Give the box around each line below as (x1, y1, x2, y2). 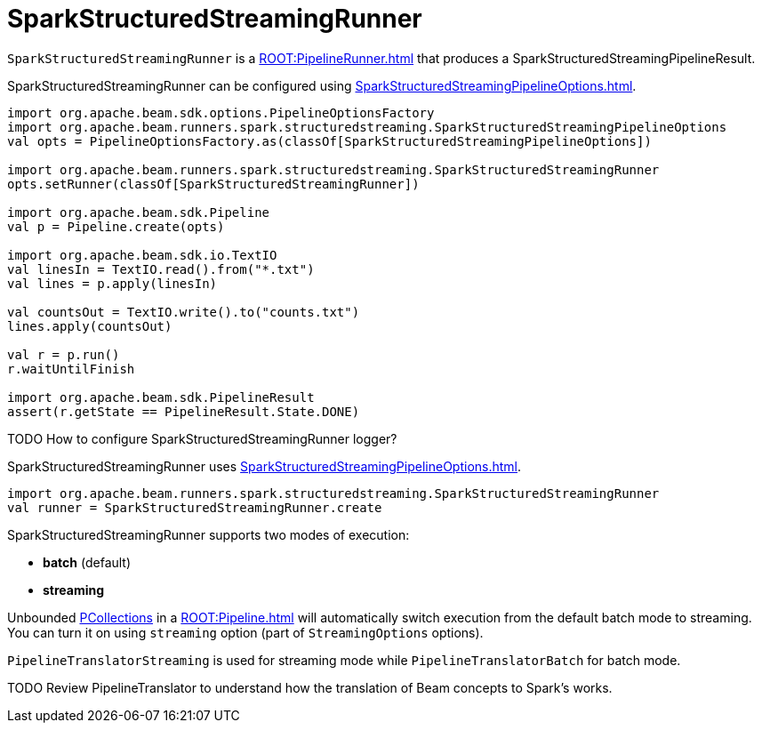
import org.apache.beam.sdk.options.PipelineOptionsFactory (7, 105, 435, 120)
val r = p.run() (7, 347, 120, 362)
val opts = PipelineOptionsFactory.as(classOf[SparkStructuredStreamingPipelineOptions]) (7, 133, 652, 148)
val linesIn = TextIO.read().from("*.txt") (7, 261, 315, 277)
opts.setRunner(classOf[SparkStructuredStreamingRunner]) (7, 176, 420, 191)
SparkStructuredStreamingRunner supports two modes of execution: (7, 526, 410, 542)
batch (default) (43, 554, 132, 570)
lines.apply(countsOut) (7, 318, 172, 333)
